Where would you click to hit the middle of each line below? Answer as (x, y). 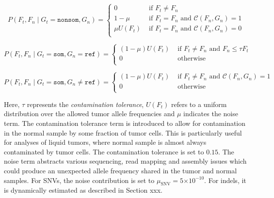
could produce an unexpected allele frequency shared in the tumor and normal (121, 170)
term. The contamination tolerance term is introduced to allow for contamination (125, 123)
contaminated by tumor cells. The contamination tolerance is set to (104, 151)
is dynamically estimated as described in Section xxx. (83, 190)
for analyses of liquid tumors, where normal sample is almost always (105, 142)
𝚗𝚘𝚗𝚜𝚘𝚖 (68, 20)
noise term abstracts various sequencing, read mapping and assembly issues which (125, 161)
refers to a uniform (199, 104)
